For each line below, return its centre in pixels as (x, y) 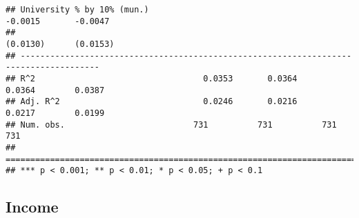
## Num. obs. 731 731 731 (171, 125)
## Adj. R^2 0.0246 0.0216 (152, 102)
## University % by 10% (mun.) (77, 10)
